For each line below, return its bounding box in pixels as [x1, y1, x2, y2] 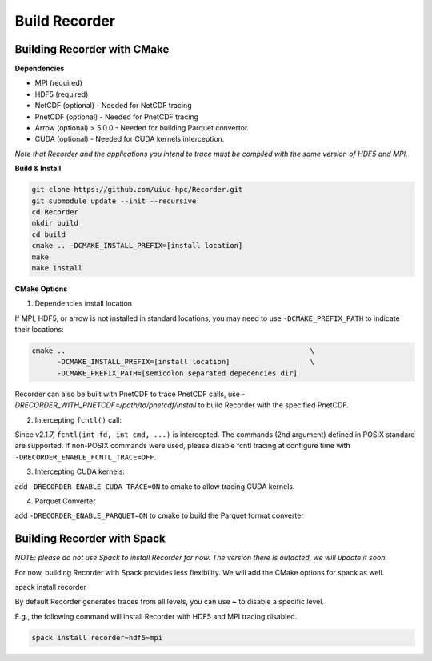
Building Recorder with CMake [14, 42, 170, 56]
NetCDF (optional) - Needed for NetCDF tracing [34, 101, 192, 110]
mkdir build [31, 218, 79, 228]
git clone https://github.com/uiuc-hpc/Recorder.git [31, 185, 243, 194]
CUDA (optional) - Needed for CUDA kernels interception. [34, 134, 225, 144]
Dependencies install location [34, 298, 132, 308]
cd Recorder [31, 207, 79, 216]
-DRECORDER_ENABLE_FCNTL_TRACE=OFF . [14, 452, 157, 462]
